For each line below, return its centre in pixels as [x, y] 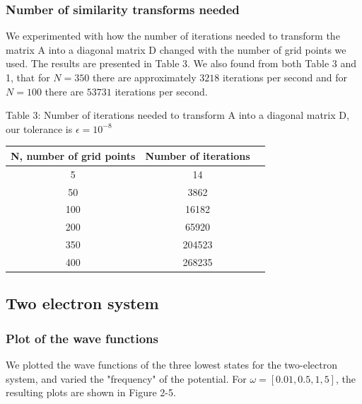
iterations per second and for [285, 77]
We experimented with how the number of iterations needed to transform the [173, 36]
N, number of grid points [73, 155]
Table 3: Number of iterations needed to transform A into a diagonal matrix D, [177, 115]
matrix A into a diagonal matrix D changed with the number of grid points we [176, 49]
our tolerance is [39, 128]
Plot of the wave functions [82, 338]
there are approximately [144, 77]
